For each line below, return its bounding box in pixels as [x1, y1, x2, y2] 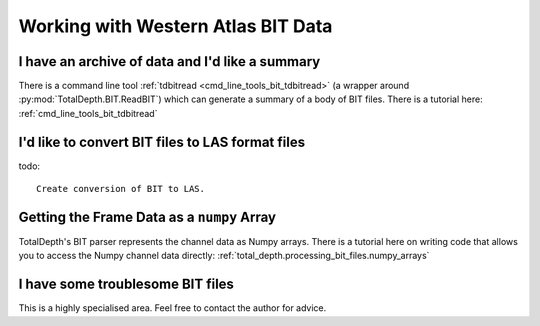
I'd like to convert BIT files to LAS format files [18, 133, 305, 150]
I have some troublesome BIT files [18, 276, 235, 293]
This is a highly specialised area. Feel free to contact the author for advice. [18, 302, 327, 314]
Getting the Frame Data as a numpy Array [18, 208, 277, 225]
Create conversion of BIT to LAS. [36, 183, 205, 195]
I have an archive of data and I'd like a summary [18, 53, 321, 70]
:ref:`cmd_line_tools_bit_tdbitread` [18, 107, 158, 119]
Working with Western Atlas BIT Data [18, 15, 333, 37]
